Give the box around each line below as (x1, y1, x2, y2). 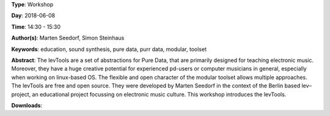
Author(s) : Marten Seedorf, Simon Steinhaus (11, 34, 125, 42)
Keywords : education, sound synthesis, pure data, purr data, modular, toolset (11, 46, 207, 53)
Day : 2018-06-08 (11, 12, 56, 19)
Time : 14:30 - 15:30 (11, 23, 61, 30)
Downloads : (11, 101, 43, 109)
